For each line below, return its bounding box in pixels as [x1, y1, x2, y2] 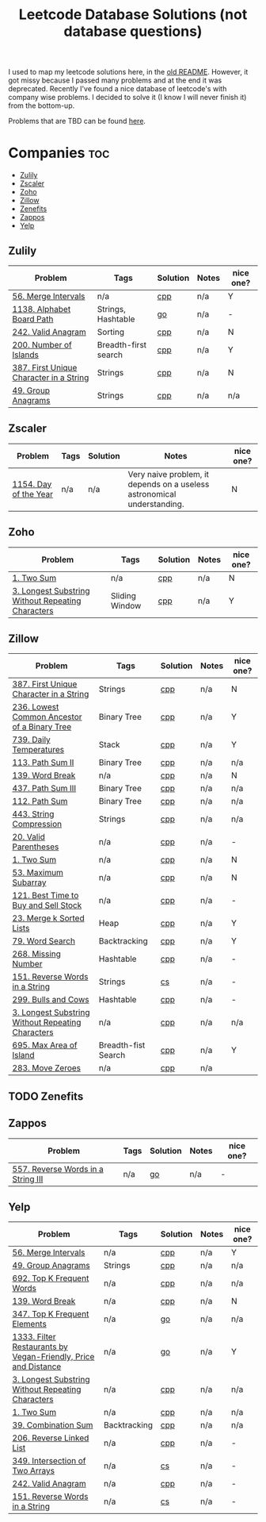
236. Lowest [12, 701, 59, 713]
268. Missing [12, 948, 62, 959]
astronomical [127, 488, 177, 499]
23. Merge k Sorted [12, 913, 85, 924]
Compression [12, 819, 62, 830]
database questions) [63, 22, 203, 40]
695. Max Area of [12, 1040, 78, 1051]
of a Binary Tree [12, 721, 72, 732]
